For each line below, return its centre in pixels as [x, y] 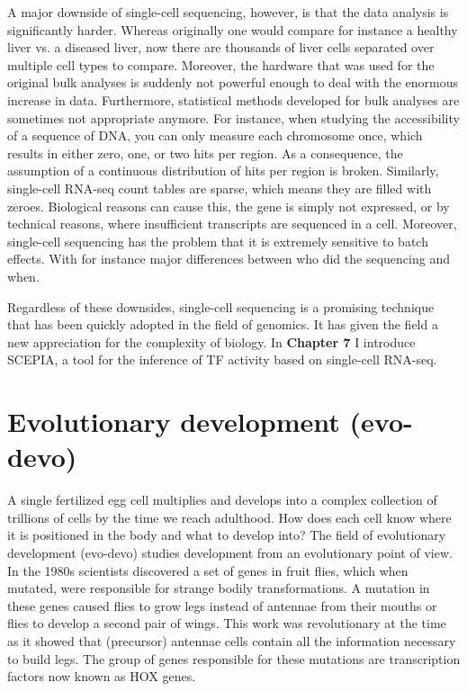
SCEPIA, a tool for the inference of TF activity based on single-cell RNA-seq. [222, 359]
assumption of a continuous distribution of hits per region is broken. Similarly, [223, 171]
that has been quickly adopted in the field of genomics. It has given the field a [223, 324]
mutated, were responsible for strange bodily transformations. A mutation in [219, 588]
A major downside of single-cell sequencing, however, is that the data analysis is [228, 12]
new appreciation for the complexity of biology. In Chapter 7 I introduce [211, 341]
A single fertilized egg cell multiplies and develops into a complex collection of [222, 500]
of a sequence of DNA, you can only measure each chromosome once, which [215, 135]
